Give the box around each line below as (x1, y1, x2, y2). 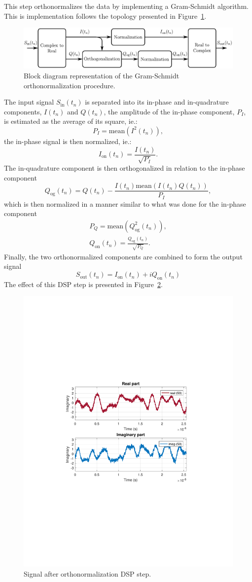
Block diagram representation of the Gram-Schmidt (24, 71, 180, 80)
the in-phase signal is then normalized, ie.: (4, 136, 132, 146)
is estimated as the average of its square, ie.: (4, 116, 138, 126)
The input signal (4, 97, 54, 107)
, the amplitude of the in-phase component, (104, 106, 235, 116)
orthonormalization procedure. (24, 80, 115, 90)
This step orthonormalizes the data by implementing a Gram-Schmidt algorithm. (4, 1, 249, 11)
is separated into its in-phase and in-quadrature (85, 97, 229, 107)
